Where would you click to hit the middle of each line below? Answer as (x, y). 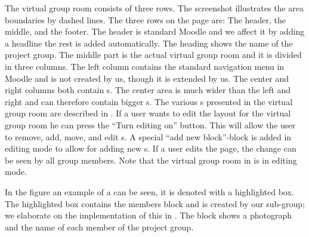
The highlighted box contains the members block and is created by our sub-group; (155, 203)
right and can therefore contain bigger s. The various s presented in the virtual (149, 101)
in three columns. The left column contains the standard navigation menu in (145, 66)
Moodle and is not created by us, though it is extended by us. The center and (147, 78)
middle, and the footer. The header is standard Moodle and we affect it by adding (155, 31)
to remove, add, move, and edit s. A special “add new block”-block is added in (148, 136)
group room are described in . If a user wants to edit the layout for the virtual (148, 113)
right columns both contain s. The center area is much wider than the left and (148, 90)
